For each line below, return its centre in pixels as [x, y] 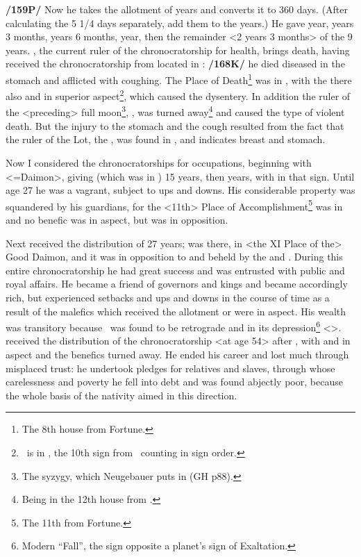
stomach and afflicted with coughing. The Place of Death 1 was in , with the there [179, 78]
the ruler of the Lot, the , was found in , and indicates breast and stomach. [166, 139]
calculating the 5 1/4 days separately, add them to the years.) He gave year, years [180, 23]
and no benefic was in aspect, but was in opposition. [117, 219]
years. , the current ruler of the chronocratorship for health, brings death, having [178, 50]
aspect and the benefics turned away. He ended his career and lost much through [177, 354]
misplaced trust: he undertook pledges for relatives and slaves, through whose [170, 368]
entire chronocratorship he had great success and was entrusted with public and [175, 270]
